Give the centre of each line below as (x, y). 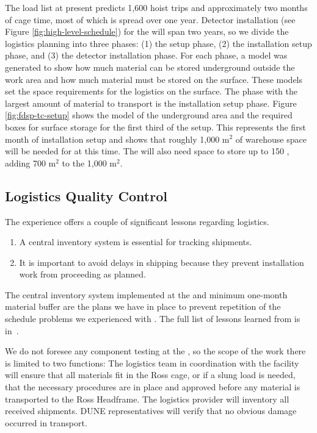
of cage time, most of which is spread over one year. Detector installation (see (150, 19)
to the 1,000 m (89, 163)
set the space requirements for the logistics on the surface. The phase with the (151, 91)
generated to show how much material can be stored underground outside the (150, 67)
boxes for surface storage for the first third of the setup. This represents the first (155, 127)
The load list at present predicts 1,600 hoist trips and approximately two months (156, 7)
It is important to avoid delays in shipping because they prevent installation (162, 262)
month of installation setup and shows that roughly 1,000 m (117, 139)
